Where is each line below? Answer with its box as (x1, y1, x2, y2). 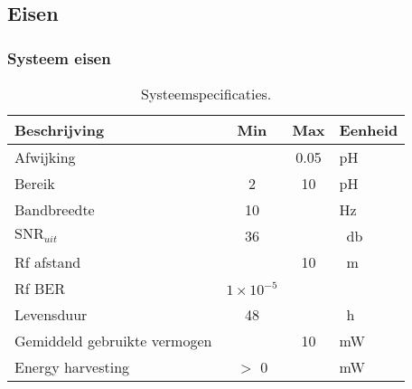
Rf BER (14, 278, 66, 299)
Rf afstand (14, 251, 81, 272)
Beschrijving (14, 119, 105, 140)
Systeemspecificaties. (141, 83, 272, 104)
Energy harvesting (14, 356, 130, 377)
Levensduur (14, 304, 88, 325)
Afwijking (14, 147, 76, 167)
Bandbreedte (14, 199, 95, 220)
